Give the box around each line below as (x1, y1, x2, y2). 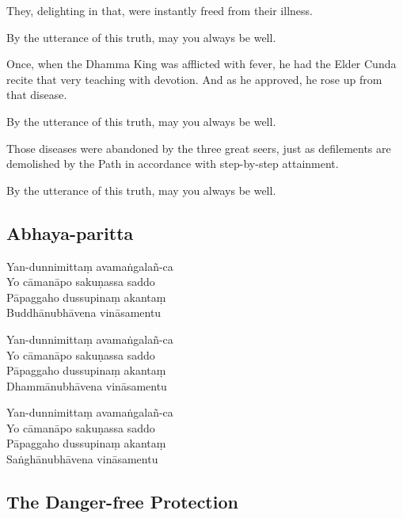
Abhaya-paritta (6, 220, 134, 245)
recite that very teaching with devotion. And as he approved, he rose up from (6, 70, 382, 87)
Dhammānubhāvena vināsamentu (6, 377, 167, 394)
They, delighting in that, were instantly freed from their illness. (6, 2, 313, 18)
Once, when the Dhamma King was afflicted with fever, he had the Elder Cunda (6, 55, 397, 72)
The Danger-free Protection (6, 489, 238, 514)
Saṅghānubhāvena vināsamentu (6, 451, 158, 467)
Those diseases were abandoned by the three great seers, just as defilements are (6, 139, 391, 156)
